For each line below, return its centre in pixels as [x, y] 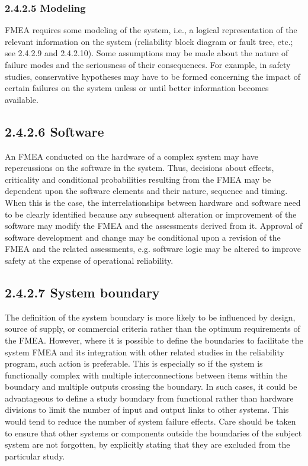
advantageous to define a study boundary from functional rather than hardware [149, 398]
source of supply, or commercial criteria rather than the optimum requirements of [153, 329]
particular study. [35, 456]
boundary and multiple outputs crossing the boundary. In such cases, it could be [151, 386]
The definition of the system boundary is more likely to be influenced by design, [150, 317]
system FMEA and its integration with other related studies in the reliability [145, 352]
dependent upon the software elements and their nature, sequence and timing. [146, 191]
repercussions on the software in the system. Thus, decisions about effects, [139, 168]
